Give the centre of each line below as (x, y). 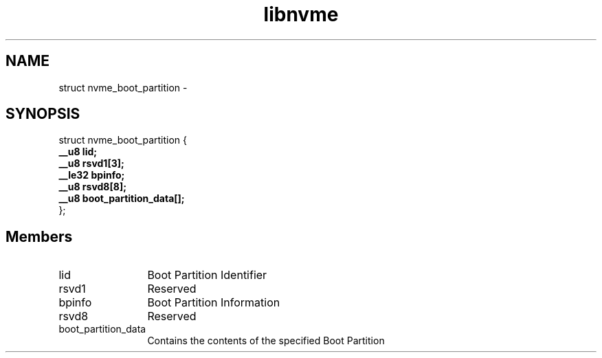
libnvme (301, 14)
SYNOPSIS (43, 114)
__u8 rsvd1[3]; (91, 164)
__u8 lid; (78, 152)
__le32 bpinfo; (92, 175)
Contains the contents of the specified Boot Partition (266, 341)
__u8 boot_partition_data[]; (122, 199)
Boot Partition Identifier (207, 275)
